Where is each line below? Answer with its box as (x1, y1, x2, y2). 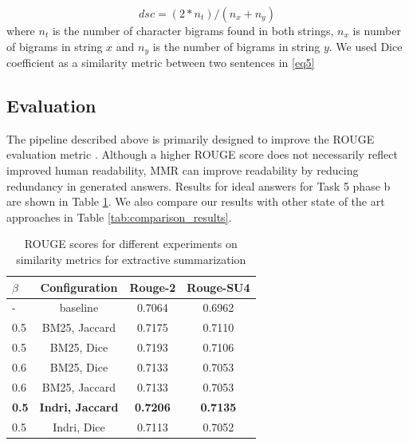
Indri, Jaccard (39, 398, 119, 415)
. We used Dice (328, 37, 403, 54)
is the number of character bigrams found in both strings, (52, 22, 334, 38)
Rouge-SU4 (187, 278, 250, 295)
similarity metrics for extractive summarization (16, 251, 246, 267)
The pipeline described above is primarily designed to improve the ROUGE (6, 130, 375, 147)
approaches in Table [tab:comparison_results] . (6, 208, 232, 225)
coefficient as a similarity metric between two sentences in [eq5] (6, 54, 315, 71)
